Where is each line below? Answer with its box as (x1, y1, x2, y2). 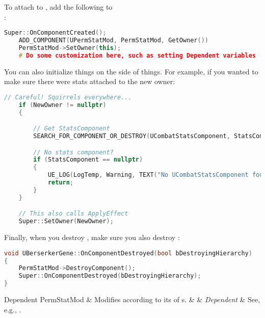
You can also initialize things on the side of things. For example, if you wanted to (4, 66, 258, 76)
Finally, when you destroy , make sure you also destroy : (4, 232, 180, 243)
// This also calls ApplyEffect (18, 210, 128, 218)
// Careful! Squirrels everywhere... (4, 93, 132, 101)
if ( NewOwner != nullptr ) (18, 101, 107, 109)
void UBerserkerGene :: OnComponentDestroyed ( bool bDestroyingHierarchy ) (4, 249, 252, 257)
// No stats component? (33, 148, 114, 156)
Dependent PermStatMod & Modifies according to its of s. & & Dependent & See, (4, 294, 260, 305)
